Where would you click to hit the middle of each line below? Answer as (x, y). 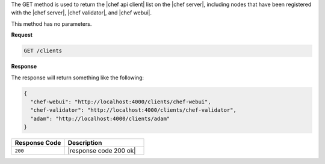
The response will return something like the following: (78, 77)
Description (85, 143)
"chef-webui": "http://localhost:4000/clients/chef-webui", (121, 102)
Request (22, 35)
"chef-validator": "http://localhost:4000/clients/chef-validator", (134, 110)
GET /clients (43, 51)
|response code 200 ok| (102, 151)
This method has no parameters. (51, 23)
